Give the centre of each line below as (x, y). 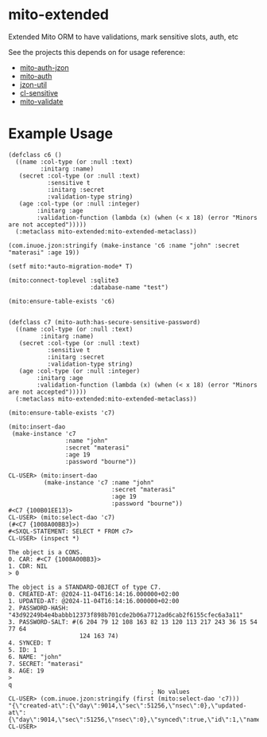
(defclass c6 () (35, 155)
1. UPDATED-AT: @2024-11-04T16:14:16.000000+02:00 (94, 601)
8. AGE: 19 (26, 671)
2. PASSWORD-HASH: (39, 608)
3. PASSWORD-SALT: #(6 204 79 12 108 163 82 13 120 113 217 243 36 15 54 (133, 622)
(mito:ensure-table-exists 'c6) (62, 301)
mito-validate (41, 101)
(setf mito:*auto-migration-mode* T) (71, 266)
